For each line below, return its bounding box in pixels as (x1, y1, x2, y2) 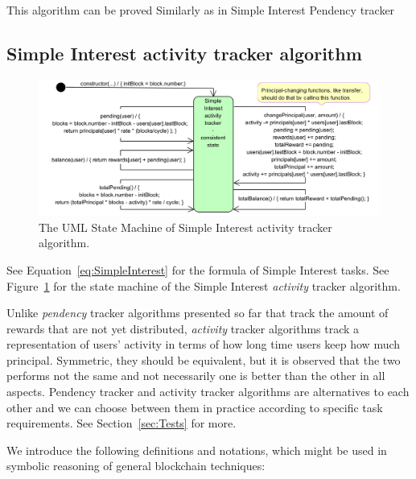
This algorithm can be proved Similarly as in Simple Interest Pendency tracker (6, 2, 395, 18)
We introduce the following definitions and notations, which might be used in (6, 441, 387, 458)
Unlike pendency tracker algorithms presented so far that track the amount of (6, 304, 389, 321)
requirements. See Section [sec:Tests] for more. (6, 415, 237, 432)
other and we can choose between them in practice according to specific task (6, 398, 383, 415)
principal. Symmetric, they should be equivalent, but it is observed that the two (6, 351, 401, 368)
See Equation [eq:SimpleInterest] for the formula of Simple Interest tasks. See (6, 261, 389, 278)
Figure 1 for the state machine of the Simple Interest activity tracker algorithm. (6, 277, 401, 294)
